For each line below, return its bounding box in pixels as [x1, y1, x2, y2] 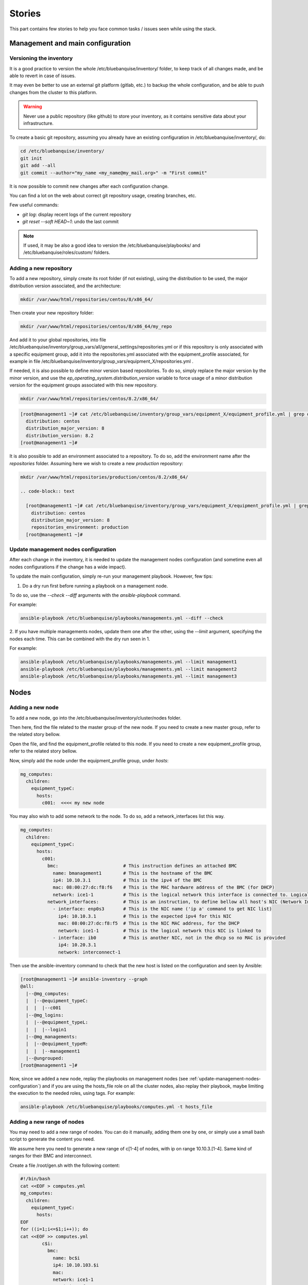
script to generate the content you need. [9, 1136, 95, 1142]
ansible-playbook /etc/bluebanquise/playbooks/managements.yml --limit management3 [20, 673, 237, 679]
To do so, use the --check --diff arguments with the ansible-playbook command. [9, 592, 181, 598]
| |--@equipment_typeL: [26, 1019, 88, 1025]
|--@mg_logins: [26, 1012, 64, 1018]
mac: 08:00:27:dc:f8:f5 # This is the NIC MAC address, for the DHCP [58, 921, 240, 926]
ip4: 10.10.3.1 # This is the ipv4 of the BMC [52, 877, 202, 883]
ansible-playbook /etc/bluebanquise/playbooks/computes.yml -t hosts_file [20, 1104, 213, 1110]
